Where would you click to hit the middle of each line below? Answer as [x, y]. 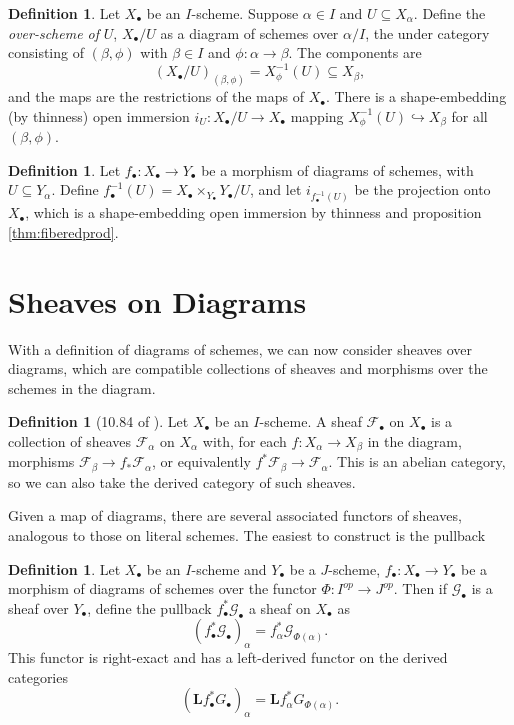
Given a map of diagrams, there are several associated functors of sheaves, [235, 515]
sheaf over [38, 607]
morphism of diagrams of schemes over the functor [162, 588]
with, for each [244, 440]
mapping [317, 115]
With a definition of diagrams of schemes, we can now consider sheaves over [240, 348]
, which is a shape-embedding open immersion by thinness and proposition [253, 212]
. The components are [355, 52]
